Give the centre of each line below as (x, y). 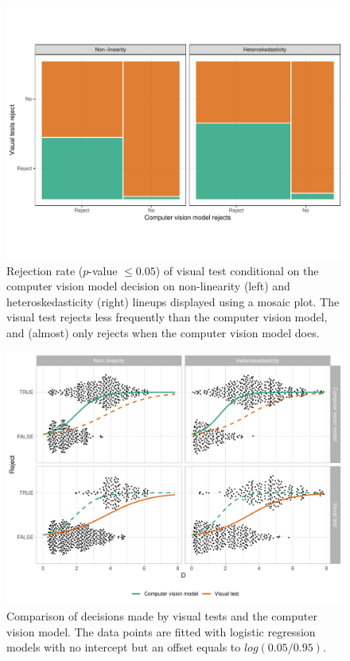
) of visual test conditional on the (237, 270)
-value (103, 270)
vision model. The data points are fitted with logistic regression (161, 631)
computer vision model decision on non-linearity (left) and (148, 286)
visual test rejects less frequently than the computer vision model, (167, 317)
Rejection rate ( (45, 270)
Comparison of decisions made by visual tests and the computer (162, 616)
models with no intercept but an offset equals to (124, 647)
